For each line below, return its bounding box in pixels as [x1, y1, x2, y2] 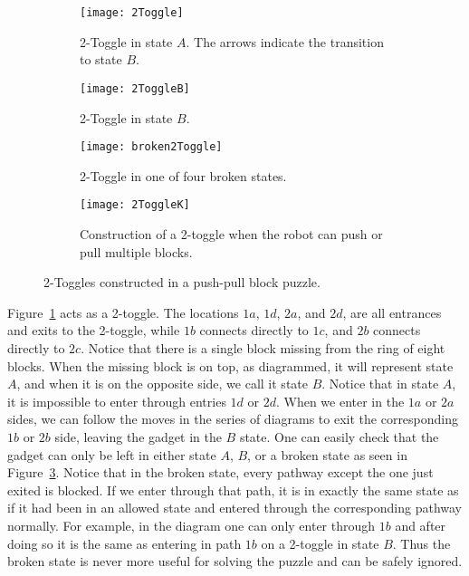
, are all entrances [342, 302, 442, 322]
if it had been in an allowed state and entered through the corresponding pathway [7, 498, 463, 517]
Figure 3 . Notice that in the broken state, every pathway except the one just [7, 463, 434, 482]
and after [395, 515, 446, 534]
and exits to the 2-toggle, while [7, 321, 180, 340]
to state [80, 50, 122, 69]
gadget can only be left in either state [7, 445, 216, 464]
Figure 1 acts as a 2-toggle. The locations [7, 302, 239, 322]
